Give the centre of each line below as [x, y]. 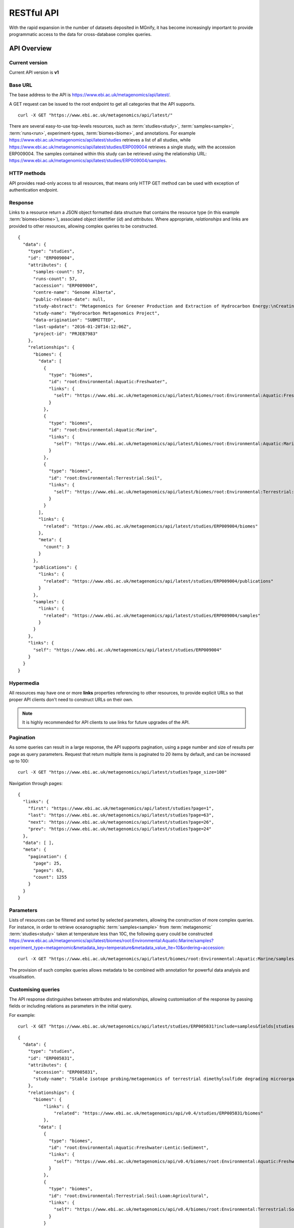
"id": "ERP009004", [51, 258]
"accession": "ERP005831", [65, 1072]
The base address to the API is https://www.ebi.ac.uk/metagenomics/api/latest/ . [90, 95]
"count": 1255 [50, 877]
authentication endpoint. [34, 190]
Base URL [21, 85]
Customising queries [34, 989]
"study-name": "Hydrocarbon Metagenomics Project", [97, 313]
